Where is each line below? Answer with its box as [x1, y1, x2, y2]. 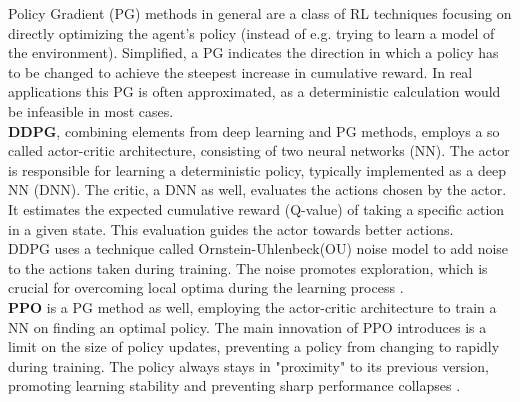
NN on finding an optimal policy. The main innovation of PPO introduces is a [8, 316, 487, 337]
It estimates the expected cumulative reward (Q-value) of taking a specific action [8, 198, 505, 219]
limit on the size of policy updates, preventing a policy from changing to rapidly [8, 336, 500, 357]
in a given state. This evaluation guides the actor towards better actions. [8, 218, 454, 239]
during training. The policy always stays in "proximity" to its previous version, [8, 355, 489, 376]
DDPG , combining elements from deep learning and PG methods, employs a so [8, 120, 500, 141]
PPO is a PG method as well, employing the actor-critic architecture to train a [8, 296, 497, 317]
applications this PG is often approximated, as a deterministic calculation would [8, 81, 501, 102]
